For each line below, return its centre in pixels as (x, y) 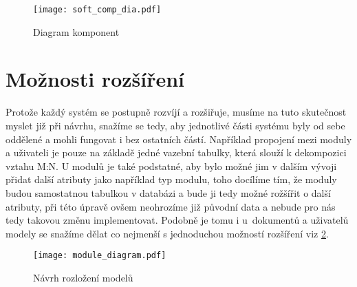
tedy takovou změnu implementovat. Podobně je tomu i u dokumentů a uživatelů (177, 220)
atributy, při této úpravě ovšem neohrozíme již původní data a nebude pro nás (171, 206)
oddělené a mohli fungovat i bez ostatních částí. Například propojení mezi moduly (179, 139)
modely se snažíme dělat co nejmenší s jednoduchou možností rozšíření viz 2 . (167, 233)
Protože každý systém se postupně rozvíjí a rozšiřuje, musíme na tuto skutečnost (176, 112)
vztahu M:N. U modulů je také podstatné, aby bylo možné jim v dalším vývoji (171, 166)
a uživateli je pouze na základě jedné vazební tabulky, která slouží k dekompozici (176, 152)
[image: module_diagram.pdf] (100, 256)
